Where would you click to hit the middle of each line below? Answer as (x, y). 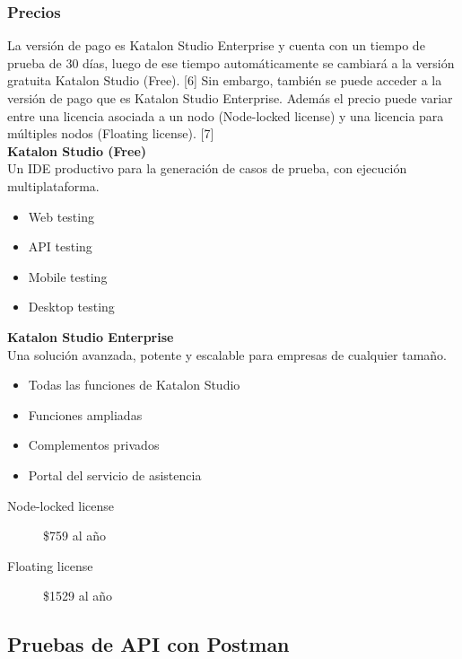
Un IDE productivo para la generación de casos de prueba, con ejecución (207, 168)
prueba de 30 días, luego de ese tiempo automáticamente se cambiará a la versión (231, 62)
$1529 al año (78, 596)
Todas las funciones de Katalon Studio (134, 385)
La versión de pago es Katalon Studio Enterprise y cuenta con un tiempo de (216, 45)
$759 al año (74, 536)
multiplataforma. (53, 185)
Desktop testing (71, 307)
